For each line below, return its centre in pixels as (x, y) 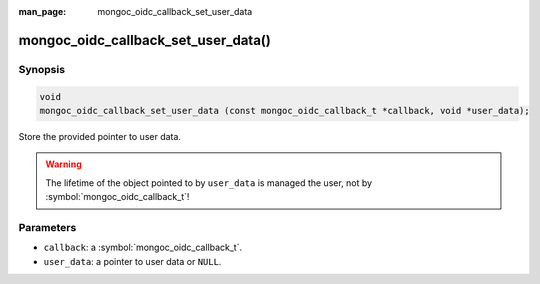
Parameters (47, 227)
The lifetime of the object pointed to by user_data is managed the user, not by (209, 182)
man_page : (42, 11)
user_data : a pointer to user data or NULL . (132, 261)
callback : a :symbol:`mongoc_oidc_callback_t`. (143, 247)
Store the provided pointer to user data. (100, 136)
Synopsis (41, 69)
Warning (63, 164)
